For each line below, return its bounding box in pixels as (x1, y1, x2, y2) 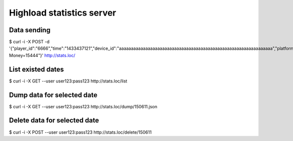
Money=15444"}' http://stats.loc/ (9, 52, 76, 58)
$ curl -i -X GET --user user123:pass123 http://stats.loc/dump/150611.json (9, 103, 158, 109)
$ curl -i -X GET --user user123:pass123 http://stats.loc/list (9, 78, 127, 84)
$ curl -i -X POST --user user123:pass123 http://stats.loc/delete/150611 (9, 129, 152, 135)
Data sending (9, 26, 51, 34)
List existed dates (9, 65, 64, 73)
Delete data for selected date (9, 116, 99, 124)
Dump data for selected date (9, 91, 98, 99)
